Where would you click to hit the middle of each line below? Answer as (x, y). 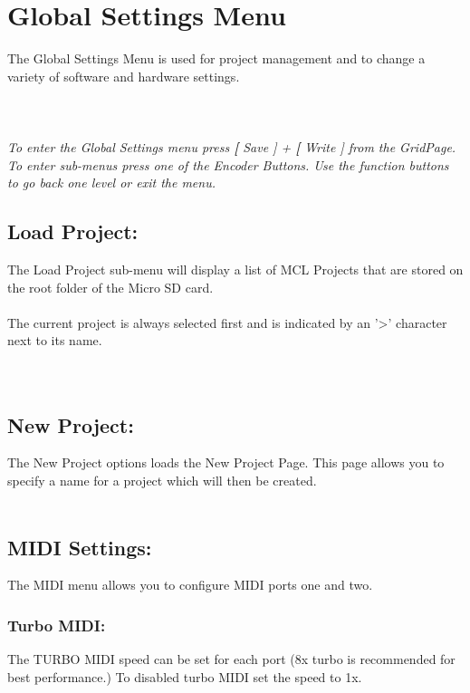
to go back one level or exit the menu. (111, 183)
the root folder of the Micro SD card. (110, 287)
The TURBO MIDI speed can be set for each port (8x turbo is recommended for (231, 659)
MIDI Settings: (80, 547)
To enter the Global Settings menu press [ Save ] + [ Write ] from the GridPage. (232, 147)
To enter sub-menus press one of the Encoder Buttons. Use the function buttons (228, 164)
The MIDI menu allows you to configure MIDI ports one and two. (190, 585)
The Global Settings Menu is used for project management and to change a (216, 58)
